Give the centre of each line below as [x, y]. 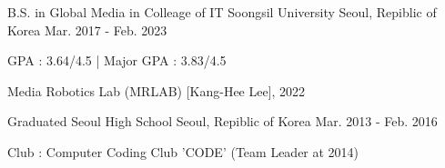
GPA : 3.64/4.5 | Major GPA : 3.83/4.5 [117, 60]
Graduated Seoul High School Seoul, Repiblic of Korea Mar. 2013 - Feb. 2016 [222, 121]
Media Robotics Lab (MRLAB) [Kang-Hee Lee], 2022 [157, 90]
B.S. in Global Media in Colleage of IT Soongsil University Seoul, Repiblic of [222, 12]
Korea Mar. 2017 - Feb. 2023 [87, 30]
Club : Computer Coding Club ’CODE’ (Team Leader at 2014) [183, 151]
